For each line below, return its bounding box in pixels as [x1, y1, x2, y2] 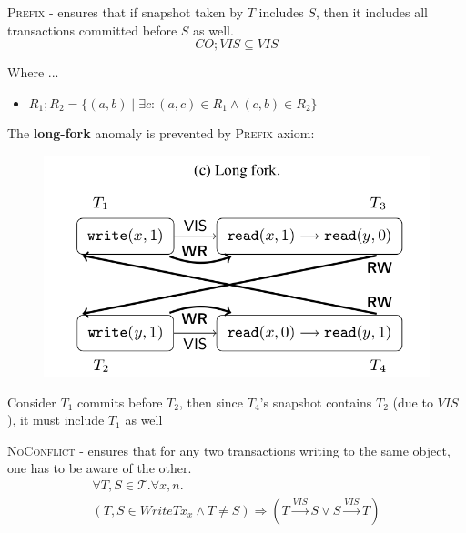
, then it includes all [315, 3, 428, 21]
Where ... [7, 63, 59, 82]
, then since [178, 392, 244, 411]
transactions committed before [7, 20, 177, 39]
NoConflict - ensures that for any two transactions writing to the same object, [7, 440, 451, 459]
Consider [7, 392, 56, 411]
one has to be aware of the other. [7, 458, 192, 478]
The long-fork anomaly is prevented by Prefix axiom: [7, 124, 315, 143]
